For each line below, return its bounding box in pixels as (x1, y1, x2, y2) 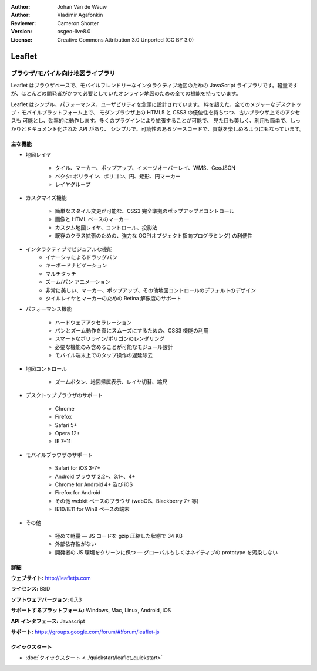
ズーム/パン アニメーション (45, 279, 111, 286)
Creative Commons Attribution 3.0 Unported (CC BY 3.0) (57, 36, 194, 43)
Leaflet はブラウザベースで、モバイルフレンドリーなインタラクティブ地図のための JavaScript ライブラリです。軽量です (11, 82, 298, 89)
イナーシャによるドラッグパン (45, 253, 117, 260)
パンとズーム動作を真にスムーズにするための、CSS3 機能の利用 (55, 327, 209, 334)
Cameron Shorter (57, 19, 99, 26)
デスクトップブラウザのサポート (25, 392, 103, 399)
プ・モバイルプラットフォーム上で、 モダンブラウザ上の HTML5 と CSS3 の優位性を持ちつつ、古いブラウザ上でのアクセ (11, 109, 301, 116)
